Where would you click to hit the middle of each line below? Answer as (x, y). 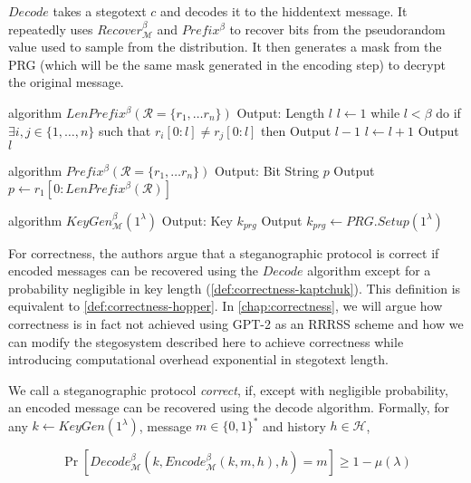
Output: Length (281, 112)
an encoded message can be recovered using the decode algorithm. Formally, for (229, 407)
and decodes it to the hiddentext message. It (284, 11)
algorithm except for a (369, 270)
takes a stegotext (100, 11)
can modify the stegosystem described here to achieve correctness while (206, 341)
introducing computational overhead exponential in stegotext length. (198, 359)
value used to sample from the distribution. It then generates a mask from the (225, 47)
